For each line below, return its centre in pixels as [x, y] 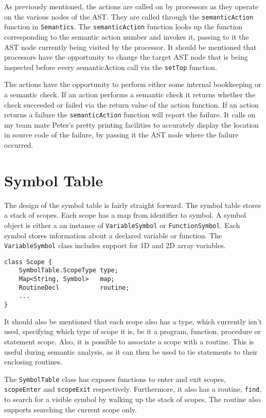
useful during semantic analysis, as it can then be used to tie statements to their [131, 351]
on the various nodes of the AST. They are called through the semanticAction [129, 16]
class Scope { [28, 262]
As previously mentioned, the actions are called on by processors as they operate [131, 6]
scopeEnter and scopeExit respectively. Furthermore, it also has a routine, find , [133, 389]
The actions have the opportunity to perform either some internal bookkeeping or [133, 84]
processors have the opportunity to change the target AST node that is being [126, 57]
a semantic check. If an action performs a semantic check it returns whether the [130, 94]
